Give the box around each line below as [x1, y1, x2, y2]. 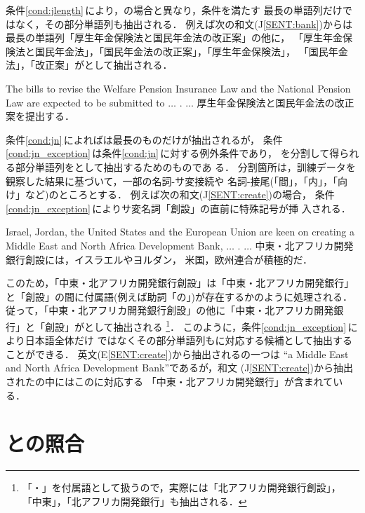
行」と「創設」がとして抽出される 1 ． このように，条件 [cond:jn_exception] [6, 317, 347, 334]
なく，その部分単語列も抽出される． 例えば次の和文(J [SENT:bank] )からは [15, 16, 352, 31]
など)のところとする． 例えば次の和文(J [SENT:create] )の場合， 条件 [25, 187, 335, 202]
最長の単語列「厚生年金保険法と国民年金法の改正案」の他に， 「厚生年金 [6, 30, 343, 45]
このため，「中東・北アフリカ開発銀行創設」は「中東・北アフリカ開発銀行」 [6, 275, 354, 290]
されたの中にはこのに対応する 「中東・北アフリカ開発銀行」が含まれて [6, 374, 333, 388]
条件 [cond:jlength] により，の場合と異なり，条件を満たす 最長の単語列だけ [6, 3, 343, 17]
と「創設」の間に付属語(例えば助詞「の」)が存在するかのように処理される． [6, 289, 352, 303]
